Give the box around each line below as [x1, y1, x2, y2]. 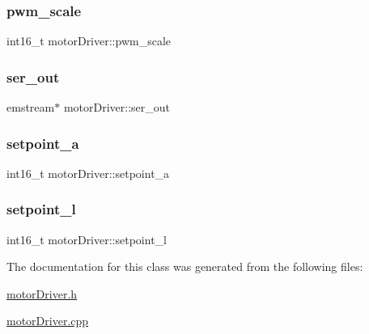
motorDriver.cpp [6, 312, 89, 329]
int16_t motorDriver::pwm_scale [6, 32, 171, 49]
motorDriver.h [6, 285, 78, 302]
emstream [6, 99, 55, 116]
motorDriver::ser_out [63, 99, 170, 116]
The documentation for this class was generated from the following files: [6, 258, 363, 275]
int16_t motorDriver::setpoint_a [6, 164, 170, 181]
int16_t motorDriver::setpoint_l [6, 230, 167, 247]
